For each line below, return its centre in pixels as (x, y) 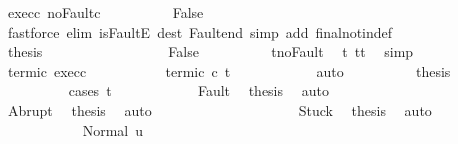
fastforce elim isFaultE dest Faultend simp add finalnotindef (200, 31)
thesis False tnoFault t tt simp (210, 51)
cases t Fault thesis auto (198, 90)
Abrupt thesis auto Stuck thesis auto (219, 109)
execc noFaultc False (105, 12)
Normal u (112, 129)
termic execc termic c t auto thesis (229, 70)
